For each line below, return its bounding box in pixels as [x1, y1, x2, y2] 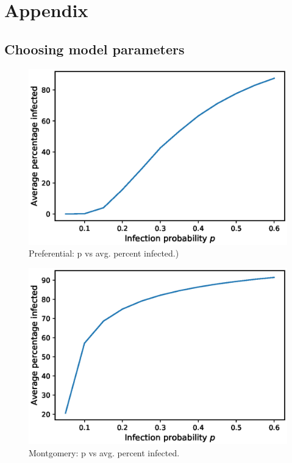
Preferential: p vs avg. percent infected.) [29, 247, 179, 260]
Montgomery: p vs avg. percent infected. [29, 446, 180, 459]
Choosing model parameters [4, 39, 185, 58]
